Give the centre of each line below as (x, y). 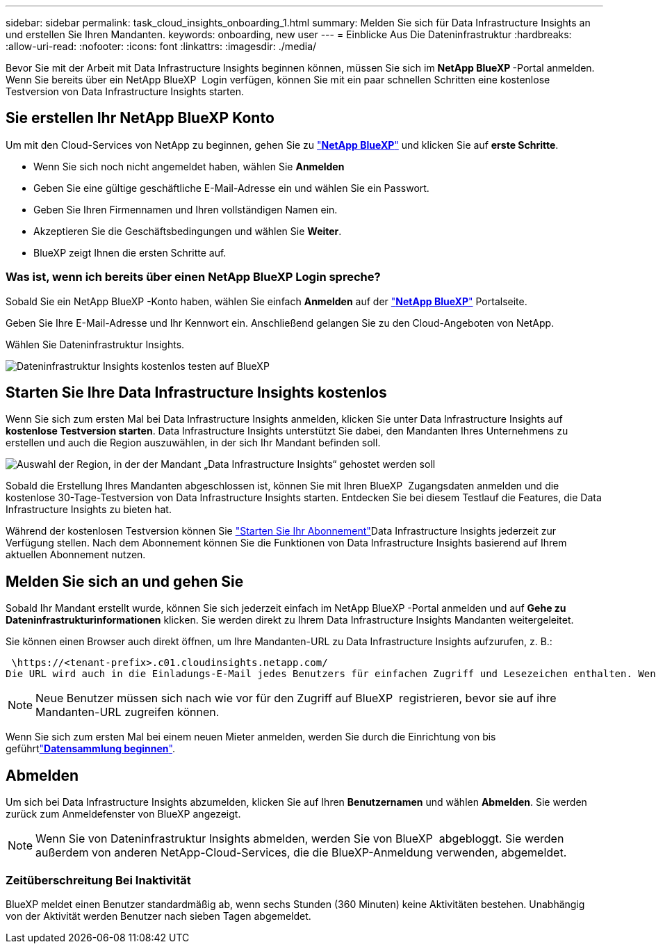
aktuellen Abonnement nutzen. (76, 555)
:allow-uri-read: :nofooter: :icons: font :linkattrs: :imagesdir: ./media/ (161, 46)
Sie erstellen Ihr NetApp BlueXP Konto (140, 118)
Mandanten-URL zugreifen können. (128, 712)
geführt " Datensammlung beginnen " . (90, 749)
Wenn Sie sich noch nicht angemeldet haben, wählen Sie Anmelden (189, 166)
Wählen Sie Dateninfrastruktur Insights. (95, 344)
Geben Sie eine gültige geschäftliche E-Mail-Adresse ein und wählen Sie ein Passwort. (231, 188)
